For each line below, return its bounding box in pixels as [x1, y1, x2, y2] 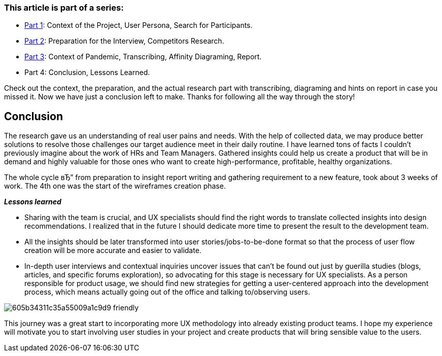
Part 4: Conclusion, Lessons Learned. [24, 68, 150, 77]
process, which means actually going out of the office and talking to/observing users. [24, 288, 310, 297]
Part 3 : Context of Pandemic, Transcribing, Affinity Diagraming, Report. [24, 52, 262, 61]
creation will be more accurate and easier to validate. [24, 246, 201, 255]
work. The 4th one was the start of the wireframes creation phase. [4, 182, 226, 191]
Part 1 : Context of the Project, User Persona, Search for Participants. [24, 21, 253, 30]
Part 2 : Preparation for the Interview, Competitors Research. [24, 37, 224, 46]
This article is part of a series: [4, 3, 124, 13]
